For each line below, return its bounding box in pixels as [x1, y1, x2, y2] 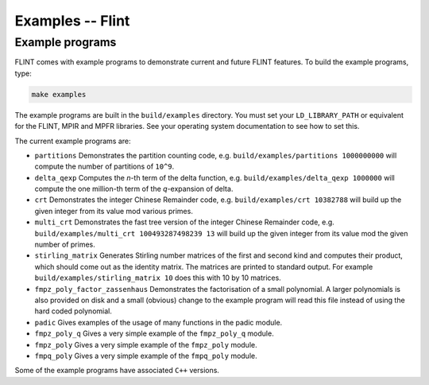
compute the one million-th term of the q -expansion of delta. [34, 184, 234, 194]
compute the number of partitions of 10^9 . [34, 161, 175, 171]
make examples [31, 90, 87, 99]
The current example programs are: [14, 136, 131, 146]
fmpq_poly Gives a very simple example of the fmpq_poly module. [34, 351, 257, 360]
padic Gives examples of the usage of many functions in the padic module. [34, 317, 283, 327]
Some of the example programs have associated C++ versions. [14, 366, 220, 375]
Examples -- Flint [14, 12, 130, 29]
